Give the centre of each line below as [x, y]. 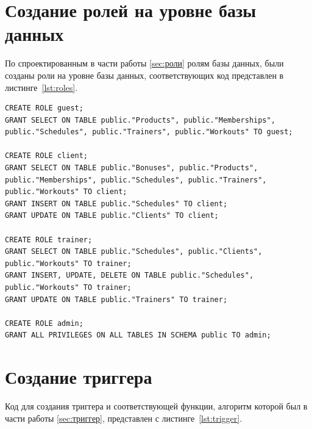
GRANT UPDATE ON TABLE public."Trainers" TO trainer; [116, 299]
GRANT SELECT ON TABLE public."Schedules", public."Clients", [134, 252]
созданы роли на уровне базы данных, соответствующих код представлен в [144, 75]
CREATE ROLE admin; [44, 323]
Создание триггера [79, 377]
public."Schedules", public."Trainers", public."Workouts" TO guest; [149, 132]
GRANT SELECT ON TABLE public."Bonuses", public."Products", [132, 168]
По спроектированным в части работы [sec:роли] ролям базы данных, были [144, 63]
